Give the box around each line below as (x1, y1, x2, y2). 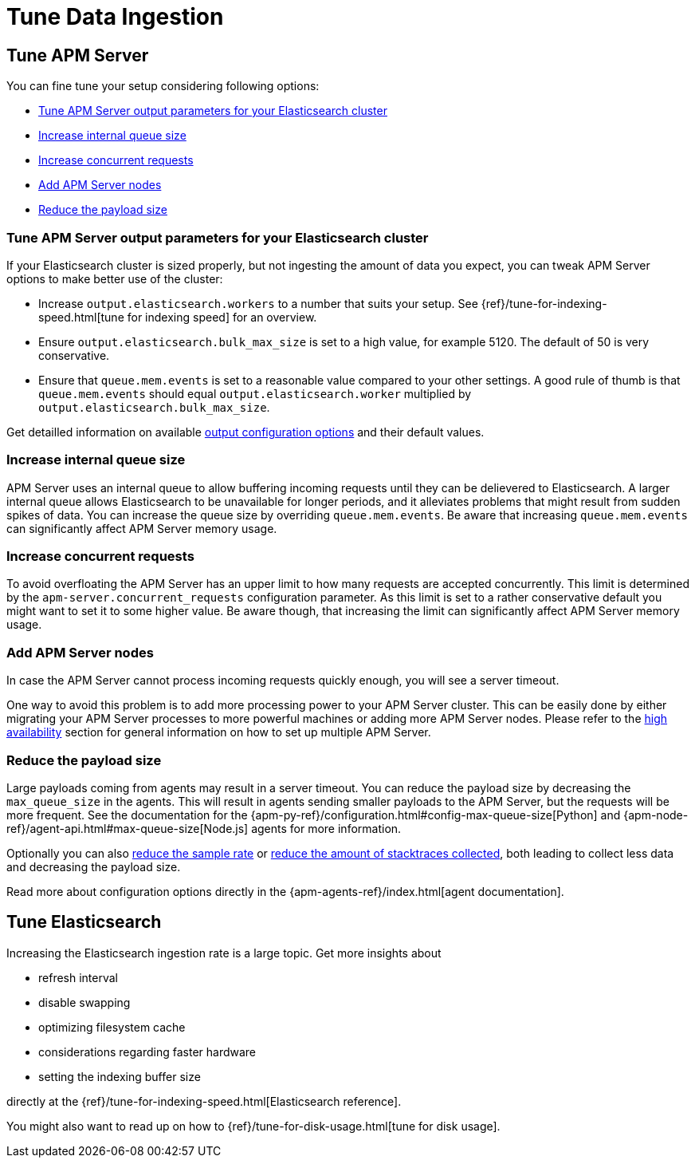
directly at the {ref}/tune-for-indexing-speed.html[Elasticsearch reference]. (6, 1094, 402, 1108)
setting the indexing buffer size (38, 1069, 201, 1083)
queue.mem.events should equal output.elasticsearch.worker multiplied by (38, 386, 472, 400)
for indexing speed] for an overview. (127, 310, 317, 324)
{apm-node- (623, 807, 689, 822)
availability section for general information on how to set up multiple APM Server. (6, 725, 431, 740)
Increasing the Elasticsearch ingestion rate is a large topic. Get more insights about (6, 945, 442, 960)
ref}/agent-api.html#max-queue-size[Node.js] (6, 821, 249, 835)
